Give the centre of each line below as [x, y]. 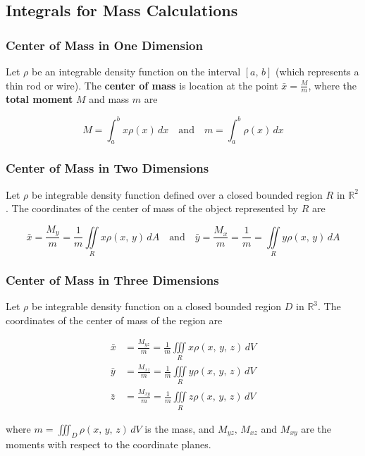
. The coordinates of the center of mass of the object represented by [152, 208]
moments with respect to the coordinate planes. [109, 444]
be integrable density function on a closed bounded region [156, 306]
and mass [109, 99]
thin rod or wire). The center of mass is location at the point [142, 85]
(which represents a [317, 71]
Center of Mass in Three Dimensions [112, 279]
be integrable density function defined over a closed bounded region [177, 194]
